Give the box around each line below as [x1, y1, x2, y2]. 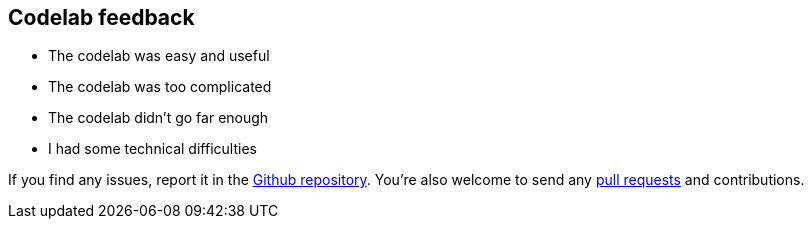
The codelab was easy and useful [48, 47, 270, 65]
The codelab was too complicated [48, 78, 272, 96]
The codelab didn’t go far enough [48, 109, 269, 127]
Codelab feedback [8, 5, 195, 30]
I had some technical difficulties [48, 140, 257, 158]
